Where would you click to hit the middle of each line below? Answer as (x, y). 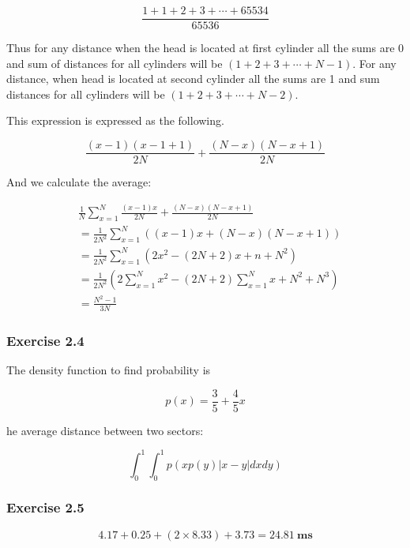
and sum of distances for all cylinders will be (115, 63)
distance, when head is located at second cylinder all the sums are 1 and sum (193, 79)
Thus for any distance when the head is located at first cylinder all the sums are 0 (205, 48)
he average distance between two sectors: (105, 430)
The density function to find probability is (109, 369)
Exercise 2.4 (45, 340)
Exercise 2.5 (45, 507)
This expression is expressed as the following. (115, 120)
